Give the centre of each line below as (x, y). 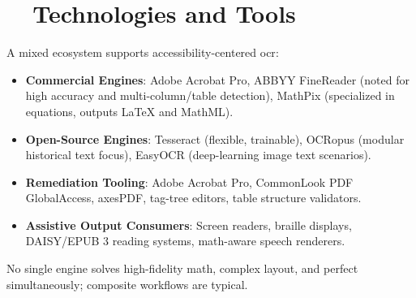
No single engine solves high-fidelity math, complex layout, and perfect (182, 268)
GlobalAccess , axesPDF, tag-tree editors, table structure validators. (193, 198)
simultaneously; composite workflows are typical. (127, 284)
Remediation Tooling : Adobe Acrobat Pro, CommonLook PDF (189, 181)
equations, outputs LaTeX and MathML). (129, 111)
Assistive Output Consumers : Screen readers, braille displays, (189, 225)
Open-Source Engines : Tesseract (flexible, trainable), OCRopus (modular (215, 138)
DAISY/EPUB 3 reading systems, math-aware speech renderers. (185, 241)
